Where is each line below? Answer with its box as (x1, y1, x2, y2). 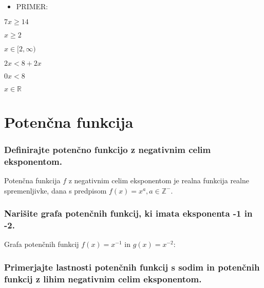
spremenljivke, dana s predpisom (4, 185, 107, 196)
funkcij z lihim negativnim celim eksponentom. (4, 272, 202, 285)
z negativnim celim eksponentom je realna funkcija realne (68, 175, 250, 186)
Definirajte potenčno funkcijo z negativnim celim (4, 143, 211, 156)
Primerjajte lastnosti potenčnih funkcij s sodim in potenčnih (4, 260, 260, 273)
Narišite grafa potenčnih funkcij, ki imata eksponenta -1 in (4, 207, 253, 220)
